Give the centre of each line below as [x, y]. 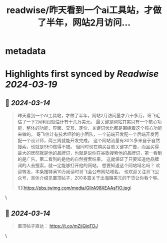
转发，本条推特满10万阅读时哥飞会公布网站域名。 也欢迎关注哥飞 [88, 172]
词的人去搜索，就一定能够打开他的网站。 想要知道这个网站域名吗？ [86, 166]
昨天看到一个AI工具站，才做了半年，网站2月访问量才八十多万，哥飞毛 [89, 116]
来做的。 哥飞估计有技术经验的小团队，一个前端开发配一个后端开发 [86, 134]
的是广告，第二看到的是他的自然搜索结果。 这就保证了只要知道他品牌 [88, 159]
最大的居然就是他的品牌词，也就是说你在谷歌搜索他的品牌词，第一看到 [90, 153]
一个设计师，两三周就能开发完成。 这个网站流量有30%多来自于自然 [91, 141]
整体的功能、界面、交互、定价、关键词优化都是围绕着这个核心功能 [94, 128]
